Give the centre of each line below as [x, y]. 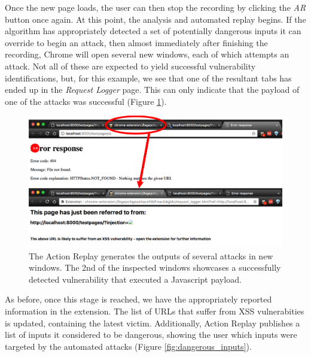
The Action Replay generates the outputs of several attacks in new [151, 255]
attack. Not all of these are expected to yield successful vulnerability [130, 66]
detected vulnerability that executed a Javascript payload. [135, 279]
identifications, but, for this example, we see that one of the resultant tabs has [148, 78]
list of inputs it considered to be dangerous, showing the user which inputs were [151, 335]
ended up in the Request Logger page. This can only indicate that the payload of [152, 90]
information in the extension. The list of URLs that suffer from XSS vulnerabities [155, 311]
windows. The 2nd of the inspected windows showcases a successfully [155, 267]
